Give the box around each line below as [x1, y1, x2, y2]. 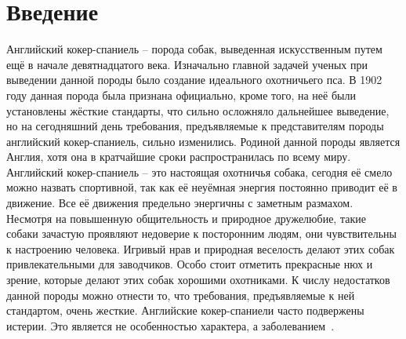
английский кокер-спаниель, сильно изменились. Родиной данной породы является [6, 133, 401, 149]
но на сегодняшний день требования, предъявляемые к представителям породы [6, 118, 384, 134]
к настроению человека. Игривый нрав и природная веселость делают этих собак [6, 240, 395, 257]
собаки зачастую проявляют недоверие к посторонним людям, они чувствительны [6, 225, 397, 242]
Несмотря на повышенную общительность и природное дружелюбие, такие [6, 210, 366, 226]
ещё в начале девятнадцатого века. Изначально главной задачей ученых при [6, 56, 368, 72]
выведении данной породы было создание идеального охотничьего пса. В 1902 [6, 71, 382, 88]
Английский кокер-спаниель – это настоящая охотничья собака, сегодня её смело [6, 163, 393, 180]
